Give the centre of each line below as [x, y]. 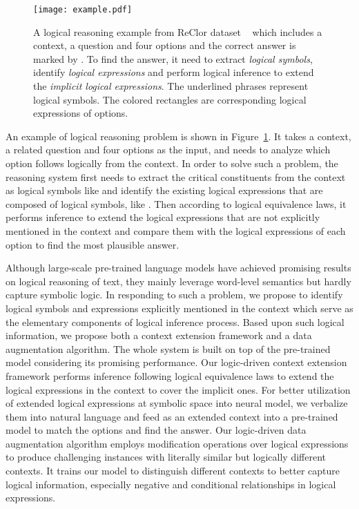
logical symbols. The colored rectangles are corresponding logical [170, 99]
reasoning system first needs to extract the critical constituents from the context [176, 176]
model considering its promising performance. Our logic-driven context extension [176, 362]
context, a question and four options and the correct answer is [165, 45]
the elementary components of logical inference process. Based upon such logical [175, 321]
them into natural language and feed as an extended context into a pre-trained [172, 416]
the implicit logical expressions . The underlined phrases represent [171, 86]
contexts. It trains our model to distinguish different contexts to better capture [173, 471]
